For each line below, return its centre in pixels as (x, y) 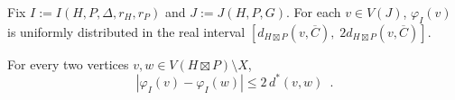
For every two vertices (68, 64)
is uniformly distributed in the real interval (126, 31)
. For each (313, 12)
